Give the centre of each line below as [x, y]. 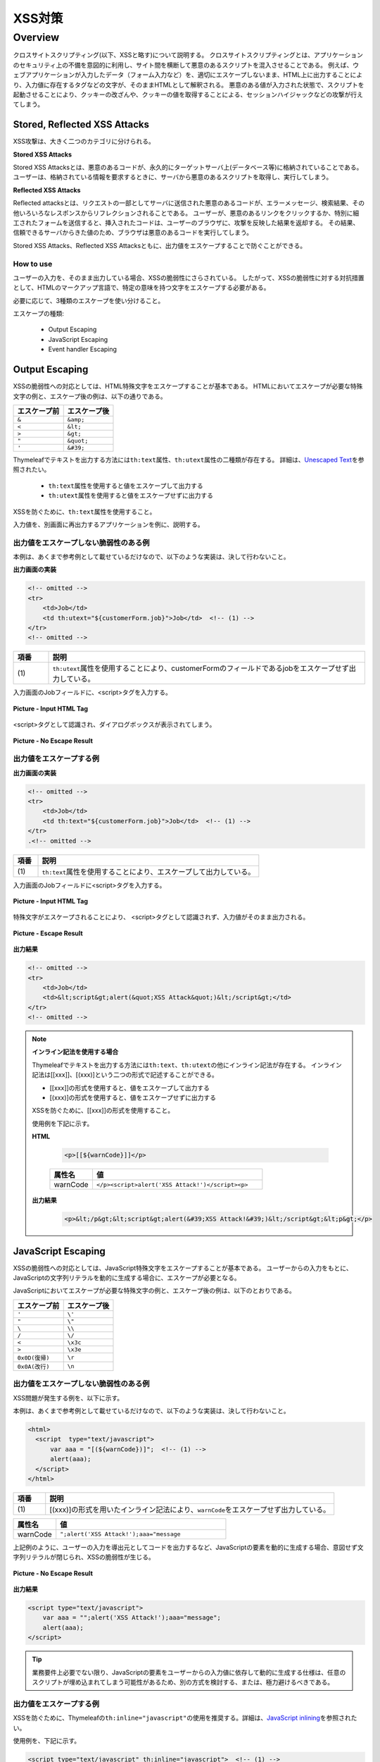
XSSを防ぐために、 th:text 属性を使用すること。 [84, 512]
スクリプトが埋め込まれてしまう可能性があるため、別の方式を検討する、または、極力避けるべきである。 [183, 1682]
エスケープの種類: [39, 314]
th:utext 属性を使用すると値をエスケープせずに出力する [131, 495]
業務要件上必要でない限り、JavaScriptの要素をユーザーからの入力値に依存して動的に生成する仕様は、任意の [189, 1672]
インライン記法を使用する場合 [75, 1052]
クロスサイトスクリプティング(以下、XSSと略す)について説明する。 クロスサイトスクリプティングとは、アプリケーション [188, 55]
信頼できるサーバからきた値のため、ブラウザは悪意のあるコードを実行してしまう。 [133, 233]
